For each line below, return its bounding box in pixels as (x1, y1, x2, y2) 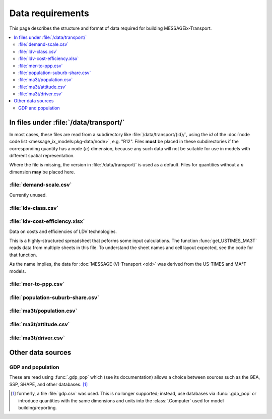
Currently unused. (9, 192, 47, 198)
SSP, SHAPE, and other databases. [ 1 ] (9, 381, 88, 387)
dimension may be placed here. (9, 169, 75, 175)
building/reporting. (18, 405, 57, 411)
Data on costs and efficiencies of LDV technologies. (9, 228, 117, 234)
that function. (9, 252, 37, 258)
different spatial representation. (9, 152, 75, 158)
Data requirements (9, 8, 89, 19)
